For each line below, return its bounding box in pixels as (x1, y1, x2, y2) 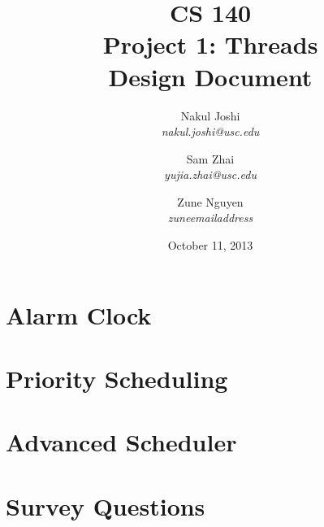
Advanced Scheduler (6, 425, 237, 459)
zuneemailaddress (167, 209, 253, 226)
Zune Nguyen (177, 193, 244, 210)
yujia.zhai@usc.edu (164, 166, 257, 183)
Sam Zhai (186, 150, 235, 167)
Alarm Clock (6, 298, 152, 331)
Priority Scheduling (6, 362, 228, 395)
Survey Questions (6, 489, 205, 522)
